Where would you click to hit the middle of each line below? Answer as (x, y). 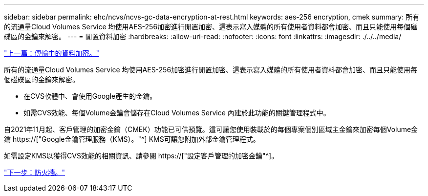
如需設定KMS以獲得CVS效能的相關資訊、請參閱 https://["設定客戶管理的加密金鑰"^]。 (141, 156)
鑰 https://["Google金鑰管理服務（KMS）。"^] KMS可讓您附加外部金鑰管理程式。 (132, 139)
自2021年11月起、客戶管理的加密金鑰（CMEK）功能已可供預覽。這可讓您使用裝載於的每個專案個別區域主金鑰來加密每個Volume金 (211, 129)
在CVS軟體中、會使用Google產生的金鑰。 (90, 96)
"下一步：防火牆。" (35, 172)
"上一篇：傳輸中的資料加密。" (52, 53)
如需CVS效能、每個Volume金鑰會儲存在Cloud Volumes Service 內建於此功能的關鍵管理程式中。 (177, 113)
